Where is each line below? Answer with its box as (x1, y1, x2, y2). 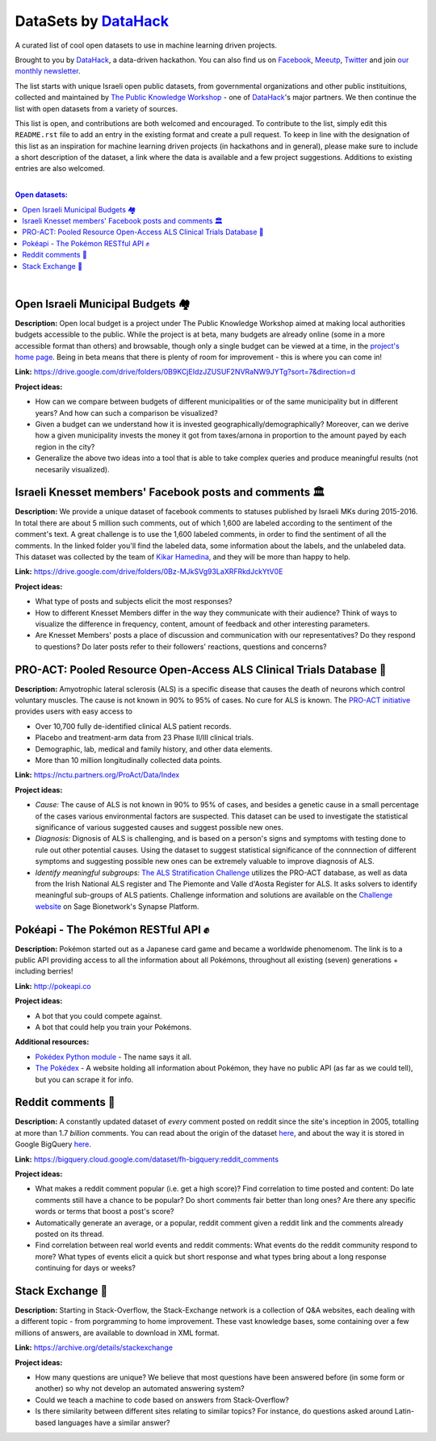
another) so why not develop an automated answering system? (35, 1384, 245, 1393)
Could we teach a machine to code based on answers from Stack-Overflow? (35, 1395, 290, 1405)
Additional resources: (15, 1037, 90, 1047)
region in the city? (35, 442, 95, 451)
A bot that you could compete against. (35, 1011, 163, 1020)
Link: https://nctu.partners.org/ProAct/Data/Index (15, 770, 180, 780)
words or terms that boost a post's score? (35, 1207, 174, 1217)
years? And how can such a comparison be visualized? (35, 408, 218, 417)
